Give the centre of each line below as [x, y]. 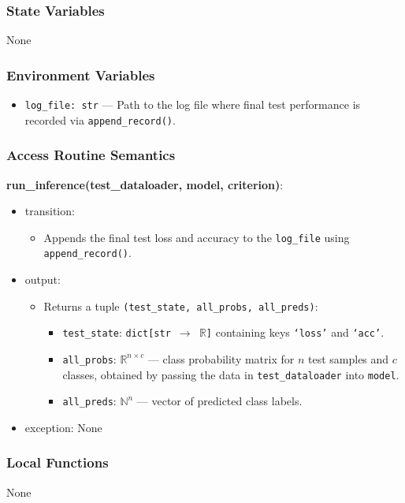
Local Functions [58, 462]
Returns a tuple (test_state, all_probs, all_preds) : [181, 306]
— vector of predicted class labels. [219, 401]
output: [43, 279]
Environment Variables [81, 75]
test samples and [349, 358]
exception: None [63, 427]
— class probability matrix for [221, 358]
